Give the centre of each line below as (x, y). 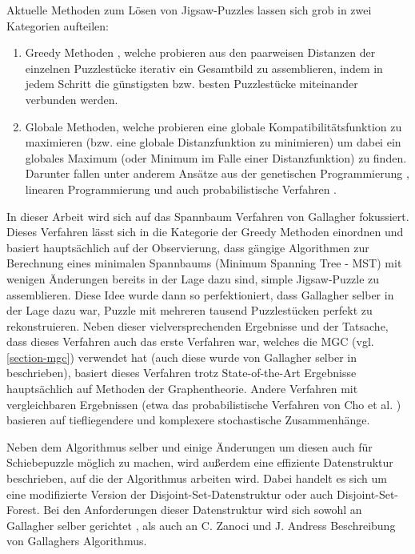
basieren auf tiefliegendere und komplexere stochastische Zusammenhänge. (188, 420)
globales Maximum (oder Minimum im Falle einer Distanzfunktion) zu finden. (216, 157)
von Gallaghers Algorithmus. (77, 541)
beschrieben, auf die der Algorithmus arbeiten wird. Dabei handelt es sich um (197, 478)
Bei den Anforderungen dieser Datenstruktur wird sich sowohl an (203, 510)
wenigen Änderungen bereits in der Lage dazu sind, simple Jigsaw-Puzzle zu (193, 278)
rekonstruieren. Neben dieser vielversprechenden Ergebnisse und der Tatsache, (198, 325)
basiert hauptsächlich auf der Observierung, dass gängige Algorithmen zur (188, 247)
